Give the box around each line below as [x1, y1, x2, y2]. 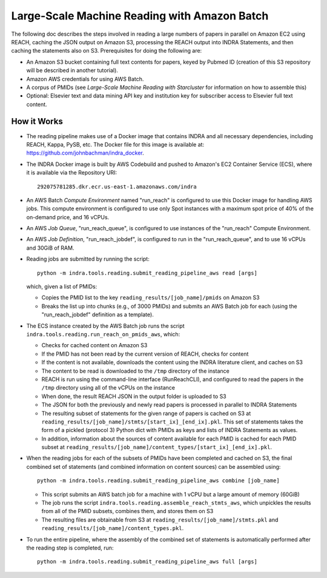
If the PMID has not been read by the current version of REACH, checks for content [41, 350, 249, 357]
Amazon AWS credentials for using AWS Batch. [26, 75, 144, 82]
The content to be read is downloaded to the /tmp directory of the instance [41, 367, 230, 374]
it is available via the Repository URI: [26, 169, 117, 176]
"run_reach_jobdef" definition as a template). [41, 311, 154, 318]
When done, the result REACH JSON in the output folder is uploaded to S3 [41, 393, 226, 400]
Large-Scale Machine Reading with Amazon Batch [11, 9, 269, 22]
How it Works [11, 116, 63, 127]
